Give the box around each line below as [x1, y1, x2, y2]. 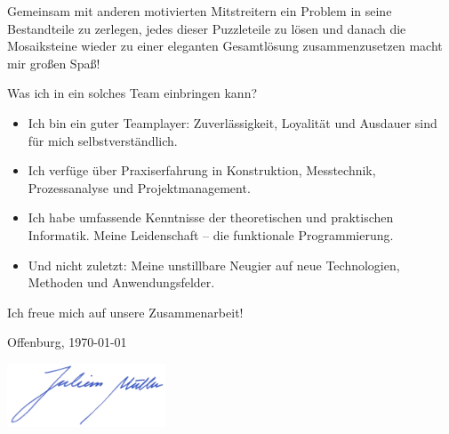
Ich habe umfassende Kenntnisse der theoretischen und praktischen [28, 208, 394, 227]
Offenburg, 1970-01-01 [7, 333, 127, 351]
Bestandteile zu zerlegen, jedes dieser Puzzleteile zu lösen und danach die [7, 19, 406, 37]
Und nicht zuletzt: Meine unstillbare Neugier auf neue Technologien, [28, 255, 400, 274]
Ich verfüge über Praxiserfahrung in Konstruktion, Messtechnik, [28, 161, 376, 180]
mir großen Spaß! [7, 53, 100, 72]
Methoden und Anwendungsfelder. [28, 273, 215, 292]
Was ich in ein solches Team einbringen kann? [7, 84, 258, 102]
